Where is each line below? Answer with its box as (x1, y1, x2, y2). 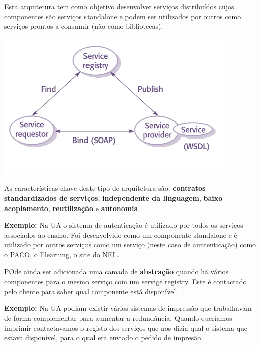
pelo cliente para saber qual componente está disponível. (4, 286, 178, 296)
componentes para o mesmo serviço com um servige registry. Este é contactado (4, 276, 247, 287)
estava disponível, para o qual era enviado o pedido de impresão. (4, 332, 203, 343)
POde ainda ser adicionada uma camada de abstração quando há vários (4, 266, 229, 276)
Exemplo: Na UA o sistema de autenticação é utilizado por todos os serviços (4, 220, 243, 230)
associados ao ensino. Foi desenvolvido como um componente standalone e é (4, 229, 237, 240)
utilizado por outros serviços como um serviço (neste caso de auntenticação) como (4, 239, 256, 250)
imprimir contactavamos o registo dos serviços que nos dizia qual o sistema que (4, 322, 248, 333)
